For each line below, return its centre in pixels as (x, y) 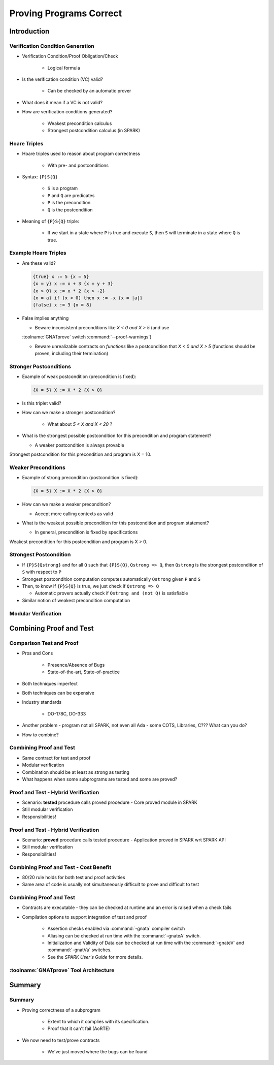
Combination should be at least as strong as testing (76, 772)
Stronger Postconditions (40, 366)
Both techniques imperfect (50, 683)
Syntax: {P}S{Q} (40, 177)
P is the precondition (69, 203)
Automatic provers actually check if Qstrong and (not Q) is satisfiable (111, 593)
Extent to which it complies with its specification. (98, 1021)
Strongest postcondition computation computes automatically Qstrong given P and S (111, 579)
